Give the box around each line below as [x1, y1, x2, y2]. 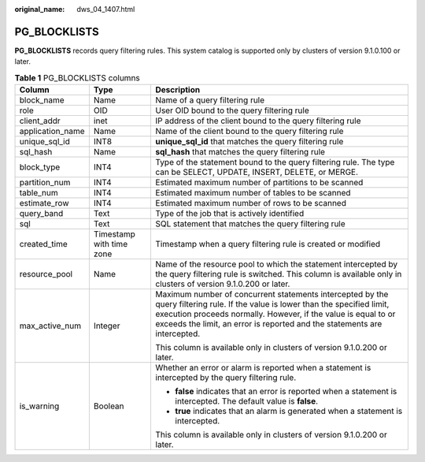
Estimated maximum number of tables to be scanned [155, 188, 351, 199]
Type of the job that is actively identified [155, 208, 305, 219]
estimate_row [19, 198, 70, 209]
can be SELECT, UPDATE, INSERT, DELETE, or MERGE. [155, 166, 358, 177]
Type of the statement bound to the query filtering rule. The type [155, 157, 395, 168]
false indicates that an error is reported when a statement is [175, 386, 397, 397]
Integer [93, 320, 120, 331]
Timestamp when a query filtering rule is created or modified [155, 239, 381, 250]
